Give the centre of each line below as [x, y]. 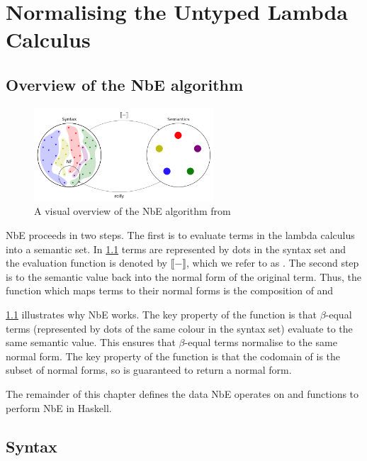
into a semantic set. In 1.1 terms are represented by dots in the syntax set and [176, 249]
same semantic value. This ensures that [91, 342]
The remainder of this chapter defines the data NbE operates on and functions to [182, 393]
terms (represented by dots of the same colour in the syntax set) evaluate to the [179, 328]
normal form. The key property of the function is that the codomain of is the [173, 356]
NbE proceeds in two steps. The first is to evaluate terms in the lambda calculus [180, 234]
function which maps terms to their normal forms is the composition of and [170, 290]
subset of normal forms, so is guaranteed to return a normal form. [149, 370]
